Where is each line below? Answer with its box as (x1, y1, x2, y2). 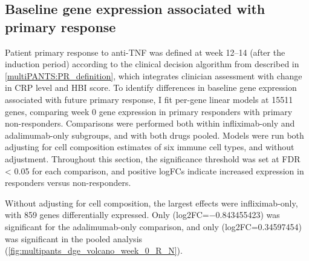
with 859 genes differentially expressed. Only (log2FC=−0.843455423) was (5, 208, 280, 221)
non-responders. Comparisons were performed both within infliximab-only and (5, 117, 295, 130)
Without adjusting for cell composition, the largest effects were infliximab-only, (5, 196, 298, 209)
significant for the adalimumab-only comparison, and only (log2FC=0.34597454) (5, 220, 302, 233)
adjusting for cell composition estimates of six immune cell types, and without (5, 140, 294, 153)
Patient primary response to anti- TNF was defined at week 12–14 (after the (5, 45, 285, 58)
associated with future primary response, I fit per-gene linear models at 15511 (5, 93, 293, 105)
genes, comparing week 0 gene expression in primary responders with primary (5, 105, 293, 117)
